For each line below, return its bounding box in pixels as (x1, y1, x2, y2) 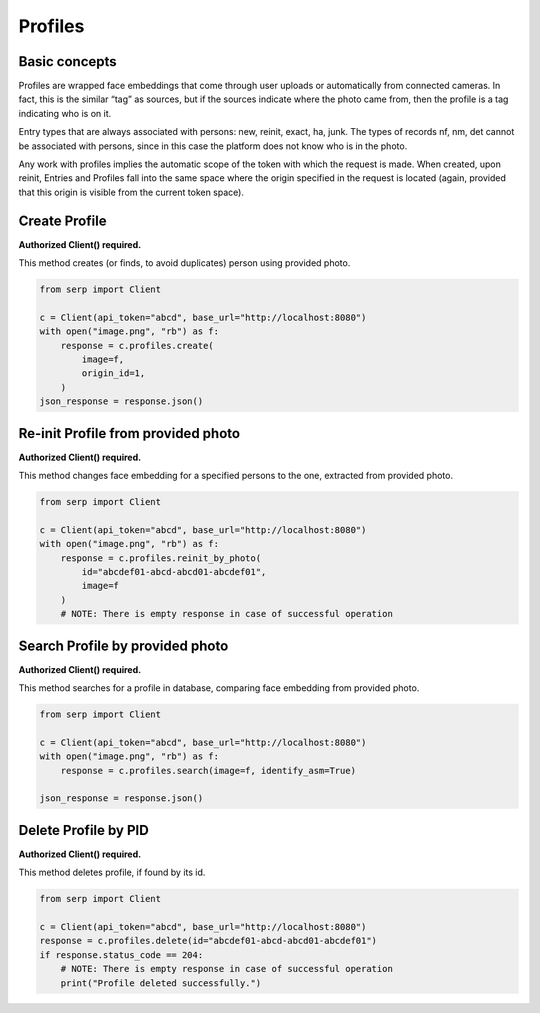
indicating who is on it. (18, 107, 112, 119)
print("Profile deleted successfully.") (60, 977, 262, 989)
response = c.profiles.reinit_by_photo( (60, 552, 262, 564)
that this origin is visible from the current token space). (18, 186, 245, 198)
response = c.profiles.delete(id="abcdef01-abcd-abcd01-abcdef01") (39, 935, 378, 947)
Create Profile (18, 212, 107, 229)
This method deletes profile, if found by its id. (18, 866, 206, 879)
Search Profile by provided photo (18, 637, 229, 654)
